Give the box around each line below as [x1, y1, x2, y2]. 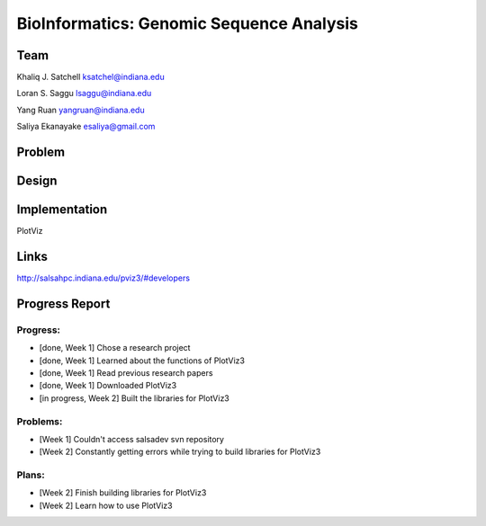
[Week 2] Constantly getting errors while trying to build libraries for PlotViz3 [39, 446, 321, 458]
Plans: [16, 468, 45, 481]
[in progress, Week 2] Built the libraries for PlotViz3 [39, 392, 229, 404]
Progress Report [16, 296, 111, 311]
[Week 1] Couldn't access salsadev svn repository [39, 433, 225, 444]
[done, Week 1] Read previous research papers [39, 368, 213, 379]
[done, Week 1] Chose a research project [39, 343, 191, 353]
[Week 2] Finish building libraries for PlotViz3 [39, 487, 207, 498]
